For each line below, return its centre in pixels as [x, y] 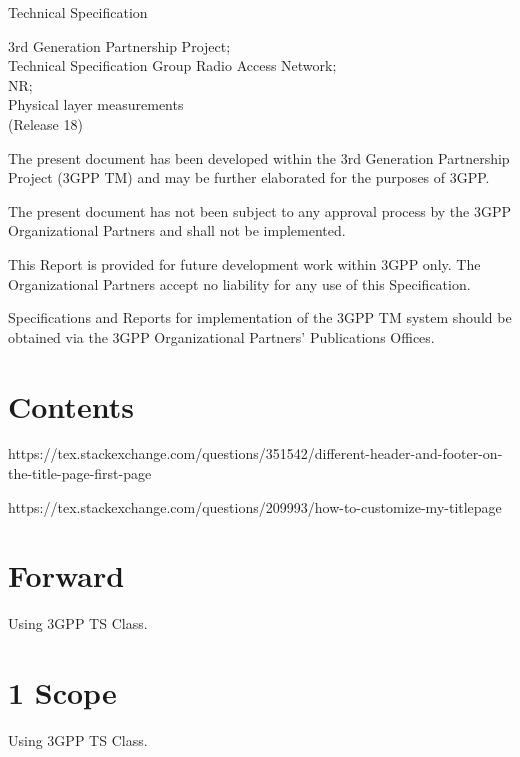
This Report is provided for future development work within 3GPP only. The [244, 263]
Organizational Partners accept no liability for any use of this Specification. [239, 283]
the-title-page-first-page [80, 473]
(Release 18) [45, 123]
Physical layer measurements [96, 104]
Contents [71, 405]
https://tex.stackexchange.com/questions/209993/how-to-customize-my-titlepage [255, 506]
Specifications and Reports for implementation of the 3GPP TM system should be [260, 317]
